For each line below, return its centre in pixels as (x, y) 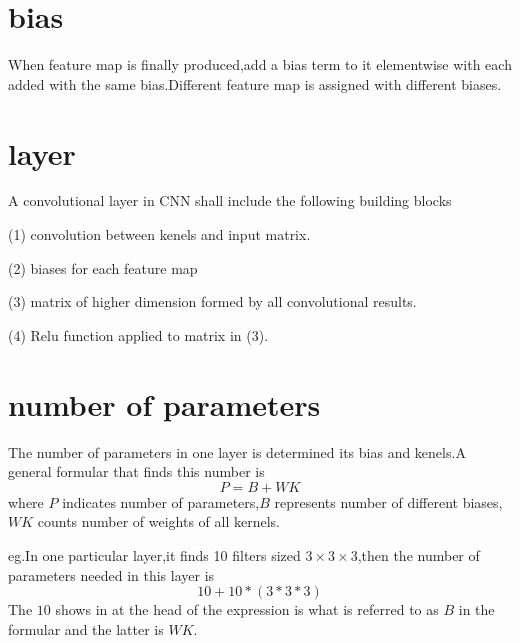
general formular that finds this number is (136, 471)
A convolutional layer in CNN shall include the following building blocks (230, 200)
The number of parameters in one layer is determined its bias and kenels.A (237, 451)
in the (476, 609)
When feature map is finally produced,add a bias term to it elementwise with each (260, 64)
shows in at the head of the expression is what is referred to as (247, 609)
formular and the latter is (86, 628)
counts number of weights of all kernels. (158, 521)
